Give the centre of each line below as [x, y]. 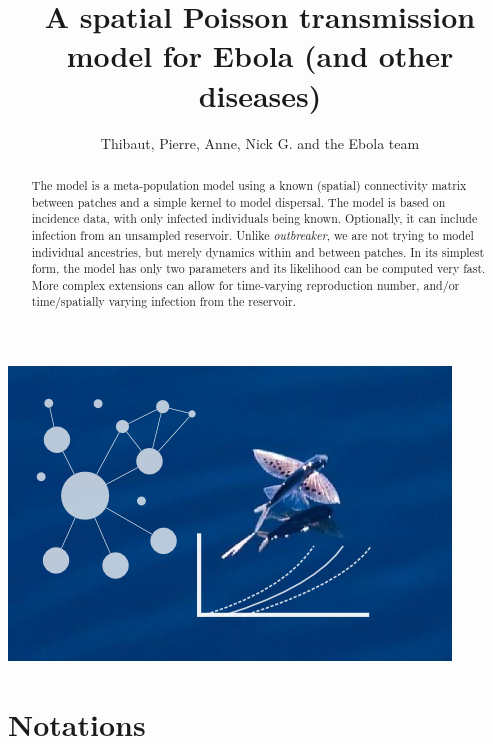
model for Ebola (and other [260, 55]
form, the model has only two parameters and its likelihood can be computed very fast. [258, 268]
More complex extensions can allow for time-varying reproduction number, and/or [245, 284]
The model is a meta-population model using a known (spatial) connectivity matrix [249, 184]
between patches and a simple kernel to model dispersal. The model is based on [238, 201]
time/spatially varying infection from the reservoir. [164, 301]
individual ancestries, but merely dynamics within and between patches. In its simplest [258, 251]
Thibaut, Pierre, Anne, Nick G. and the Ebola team [260, 142]
